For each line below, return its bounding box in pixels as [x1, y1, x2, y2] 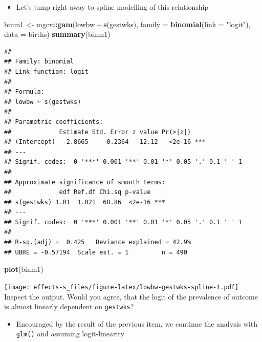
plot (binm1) [4, 264, 43, 274]
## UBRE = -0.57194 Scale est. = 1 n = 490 [4, 248, 187, 256]
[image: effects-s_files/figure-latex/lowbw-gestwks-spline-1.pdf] [4, 283, 239, 291]
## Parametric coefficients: [4, 118, 103, 125]
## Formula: [4, 88, 45, 96]
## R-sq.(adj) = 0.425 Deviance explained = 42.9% [4, 239, 191, 246]
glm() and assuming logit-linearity [16, 328, 124, 339]
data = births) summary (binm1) [4, 29, 111, 39]
